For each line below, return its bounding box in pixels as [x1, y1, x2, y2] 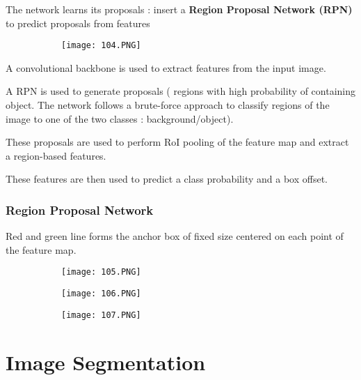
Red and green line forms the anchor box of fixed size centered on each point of [6, 229, 344, 243]
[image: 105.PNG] [61, 267, 141, 278]
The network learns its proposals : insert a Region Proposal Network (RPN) [6, 2, 353, 16]
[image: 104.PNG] [61, 40, 141, 51]
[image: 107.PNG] [61, 310, 141, 320]
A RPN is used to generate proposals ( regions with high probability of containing [6, 84, 356, 98]
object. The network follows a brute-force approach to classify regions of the [6, 98, 330, 112]
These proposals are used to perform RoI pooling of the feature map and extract [6, 135, 349, 149]
